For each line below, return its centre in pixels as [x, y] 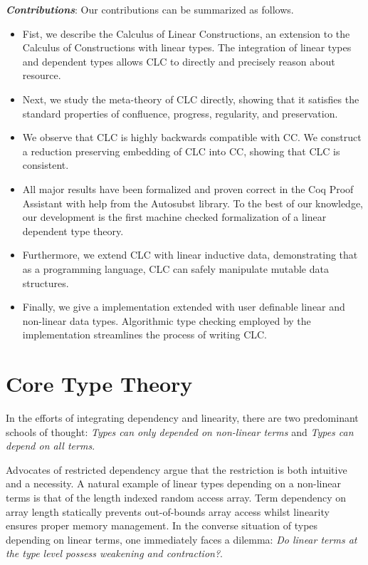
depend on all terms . [51, 446]
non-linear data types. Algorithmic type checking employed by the [167, 320]
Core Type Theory [99, 384]
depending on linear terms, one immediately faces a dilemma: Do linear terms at [182, 539]
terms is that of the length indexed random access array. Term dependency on [176, 497]
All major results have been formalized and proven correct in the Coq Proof [188, 188]
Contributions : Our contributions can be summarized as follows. [150, 9]
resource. [42, 75]
